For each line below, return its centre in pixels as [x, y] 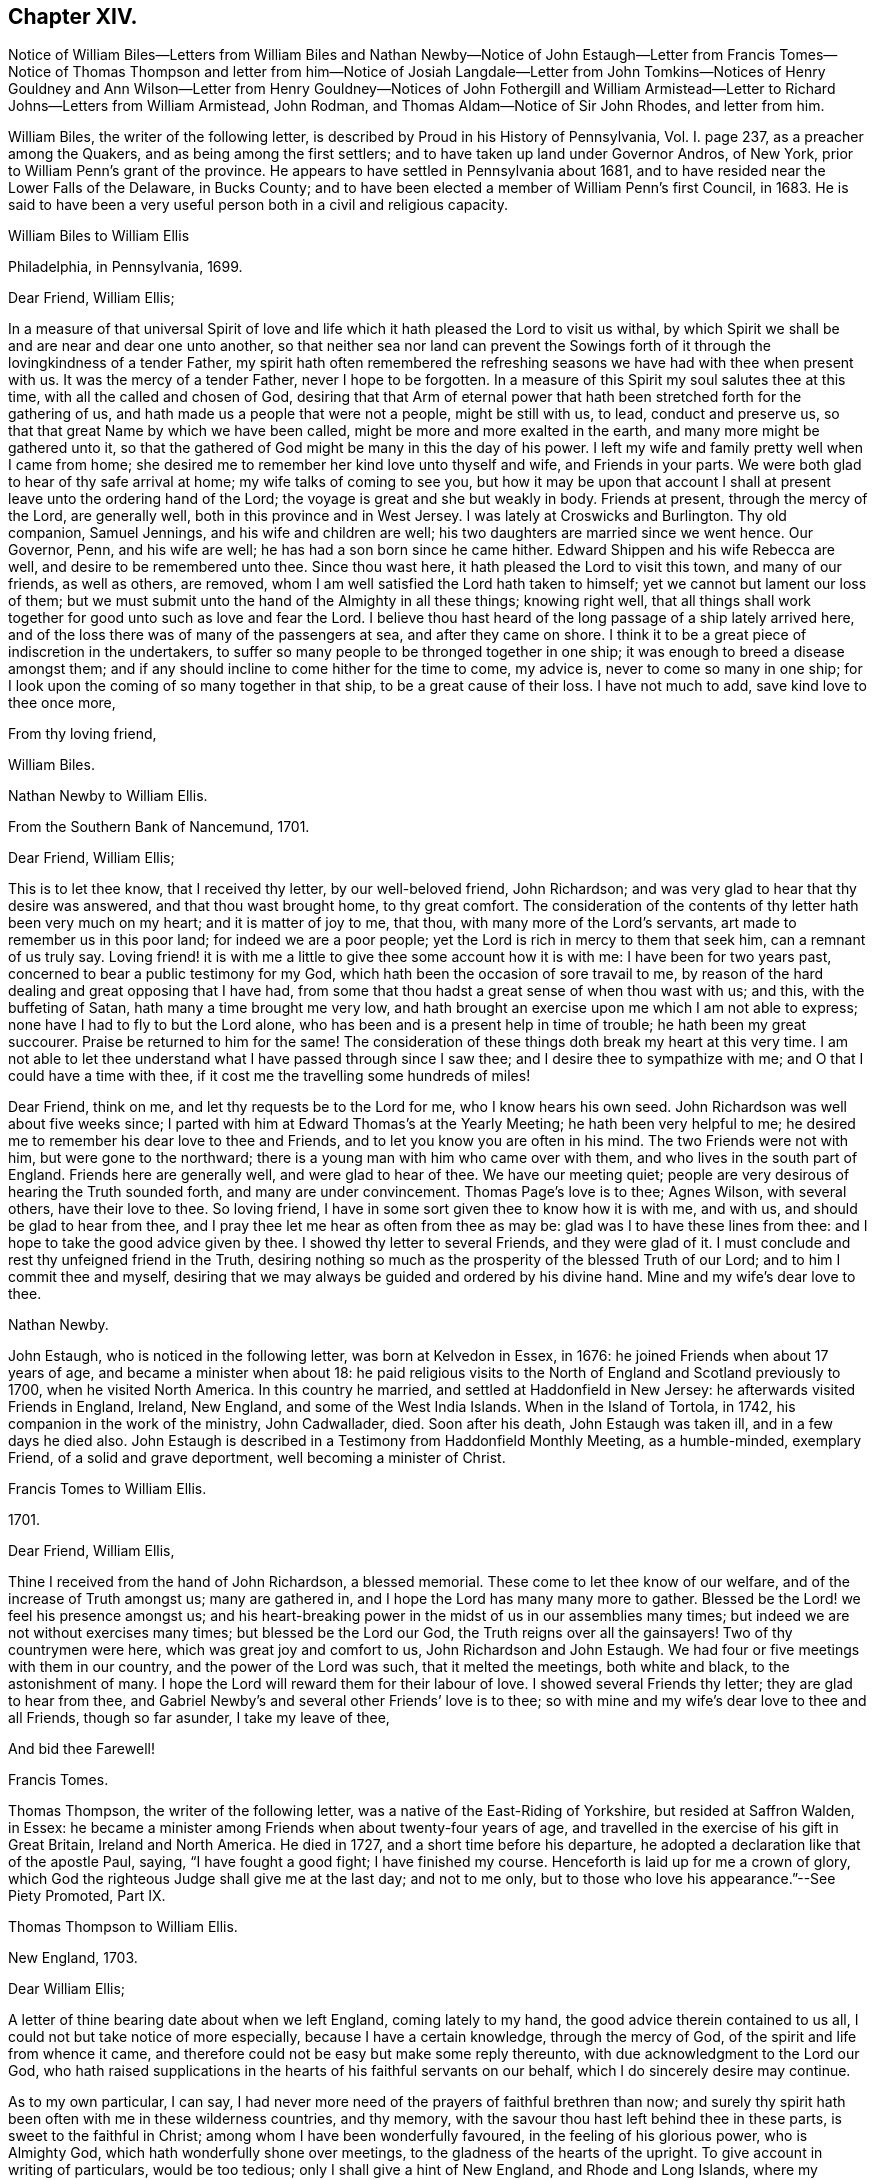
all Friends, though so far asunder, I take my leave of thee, [199, 1718]
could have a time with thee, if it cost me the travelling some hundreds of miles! [269, 1076]
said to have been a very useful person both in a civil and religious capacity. [258, 205]
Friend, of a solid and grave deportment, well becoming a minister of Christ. [257, 1458]
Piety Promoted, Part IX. [87, 1896]
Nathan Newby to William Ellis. [108, 796]
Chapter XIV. [73, 16]
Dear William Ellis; [67, 1989]
